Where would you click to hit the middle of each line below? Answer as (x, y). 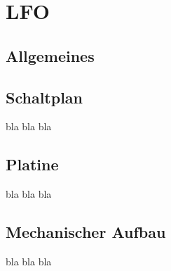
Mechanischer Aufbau (86, 232)
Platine (32, 164)
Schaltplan (44, 97)
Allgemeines (50, 55)
